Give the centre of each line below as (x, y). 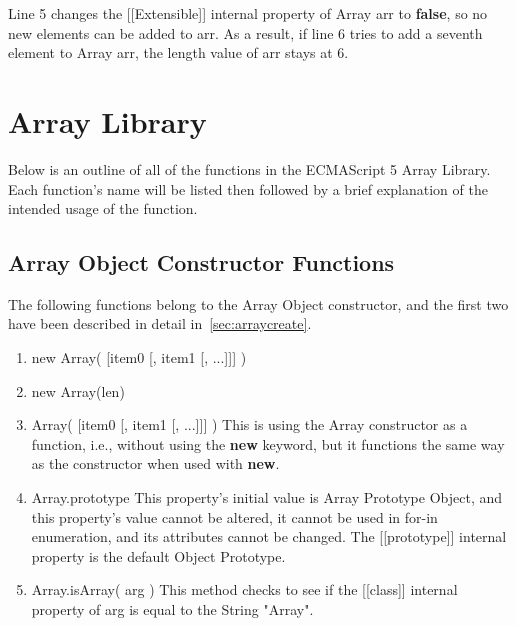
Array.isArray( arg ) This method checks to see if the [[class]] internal (244, 589)
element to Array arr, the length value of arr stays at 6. (178, 52)
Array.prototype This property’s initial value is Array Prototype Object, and (266, 497)
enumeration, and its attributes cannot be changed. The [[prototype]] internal (269, 536)
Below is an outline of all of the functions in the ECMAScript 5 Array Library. (249, 168)
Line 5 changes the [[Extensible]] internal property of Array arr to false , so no (248, 13)
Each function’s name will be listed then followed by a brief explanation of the (248, 188)
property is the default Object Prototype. (158, 555)
